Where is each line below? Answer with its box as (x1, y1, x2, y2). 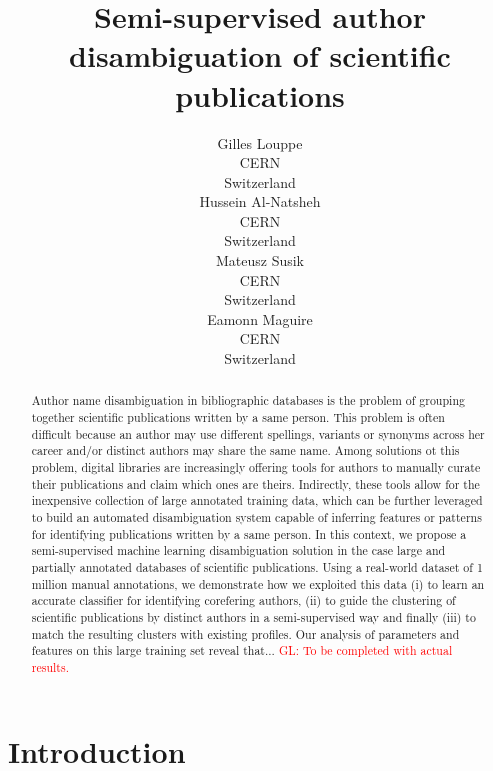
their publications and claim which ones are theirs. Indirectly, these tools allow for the (31, 475, 480, 492)
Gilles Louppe (217, 132, 303, 153)
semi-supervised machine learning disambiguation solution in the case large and (31, 542, 446, 559)
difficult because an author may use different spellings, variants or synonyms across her (31, 425, 485, 442)
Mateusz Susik (215, 250, 305, 271)
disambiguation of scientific (69, 35, 451, 76)
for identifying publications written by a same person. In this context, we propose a (31, 525, 467, 542)
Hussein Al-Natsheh (199, 191, 321, 212)
